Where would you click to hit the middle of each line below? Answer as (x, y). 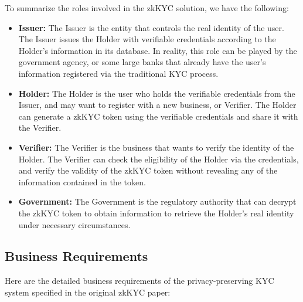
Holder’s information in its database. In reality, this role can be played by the (158, 50)
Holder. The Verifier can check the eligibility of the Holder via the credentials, (159, 159)
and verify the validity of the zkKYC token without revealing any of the (148, 170)
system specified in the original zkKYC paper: (88, 292)
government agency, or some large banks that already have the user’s (142, 62)
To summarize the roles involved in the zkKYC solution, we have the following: (147, 8)
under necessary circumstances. (74, 224)
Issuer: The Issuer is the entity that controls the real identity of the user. (151, 27)
